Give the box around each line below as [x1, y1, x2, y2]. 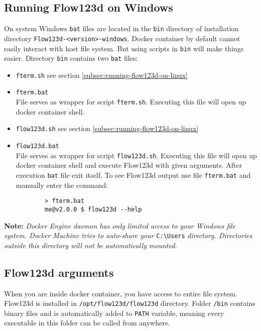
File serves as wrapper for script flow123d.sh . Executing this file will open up [16, 150, 257, 160]
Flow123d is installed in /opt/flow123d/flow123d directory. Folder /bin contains [4, 298, 255, 308]
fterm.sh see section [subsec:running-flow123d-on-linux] [16, 69, 188, 80]
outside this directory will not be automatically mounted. [4, 240, 177, 250]
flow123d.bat [16, 143, 59, 150]
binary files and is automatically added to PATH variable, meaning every [4, 307, 224, 318]
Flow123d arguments [4, 264, 114, 280]
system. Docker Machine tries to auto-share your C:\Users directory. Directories [4, 230, 252, 241]
